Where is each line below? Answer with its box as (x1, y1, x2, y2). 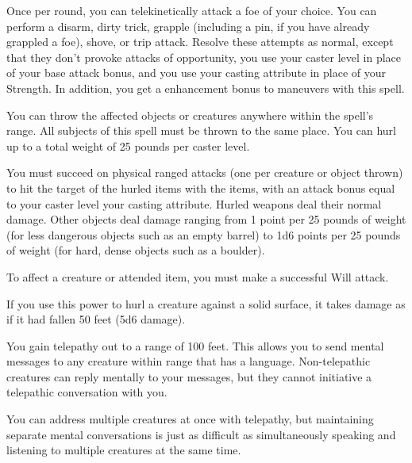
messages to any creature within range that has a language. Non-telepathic (6, 353, 371, 369)
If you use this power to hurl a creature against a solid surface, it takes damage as (6, 295, 406, 312)
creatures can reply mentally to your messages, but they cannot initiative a (6, 368, 372, 385)
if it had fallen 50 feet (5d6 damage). (6, 311, 186, 327)
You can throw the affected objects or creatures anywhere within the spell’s (6, 106, 374, 123)
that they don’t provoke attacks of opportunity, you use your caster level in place (6, 48, 402, 65)
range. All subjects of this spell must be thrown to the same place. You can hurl (6, 122, 396, 139)
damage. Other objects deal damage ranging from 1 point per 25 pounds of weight (6, 211, 406, 228)
